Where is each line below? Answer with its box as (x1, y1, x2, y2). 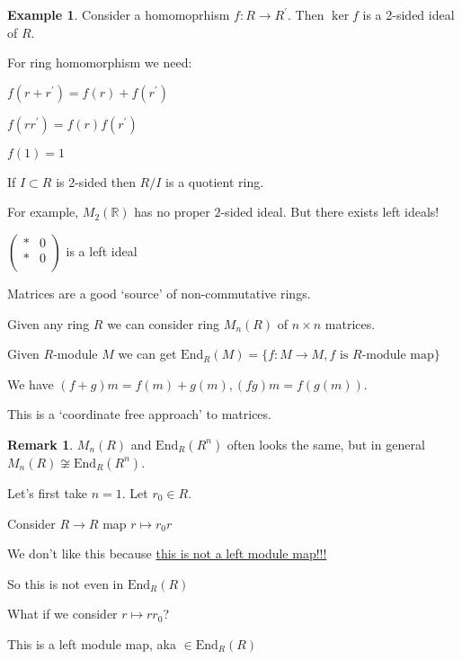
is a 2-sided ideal (362, 5, 455, 23)
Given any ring (7, 314, 90, 333)
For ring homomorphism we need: (7, 53, 192, 72)
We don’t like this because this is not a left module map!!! (7, 544, 327, 563)
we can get (118, 344, 177, 363)
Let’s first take (7, 483, 88, 502)
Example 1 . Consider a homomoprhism (7, 5, 230, 23)
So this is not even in (7, 574, 124, 593)
